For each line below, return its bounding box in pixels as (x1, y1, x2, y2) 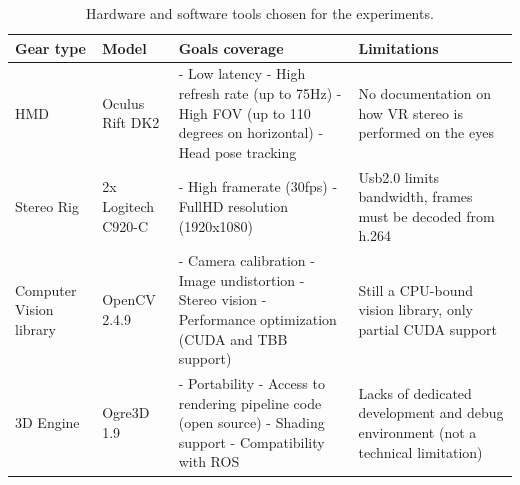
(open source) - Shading (178, 412, 325, 433)
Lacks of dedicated (358, 382, 472, 403)
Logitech (102, 196, 155, 217)
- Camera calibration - (178, 250, 315, 271)
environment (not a (358, 422, 477, 443)
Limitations (358, 37, 439, 58)
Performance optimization (178, 309, 337, 330)
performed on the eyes (358, 122, 494, 143)
